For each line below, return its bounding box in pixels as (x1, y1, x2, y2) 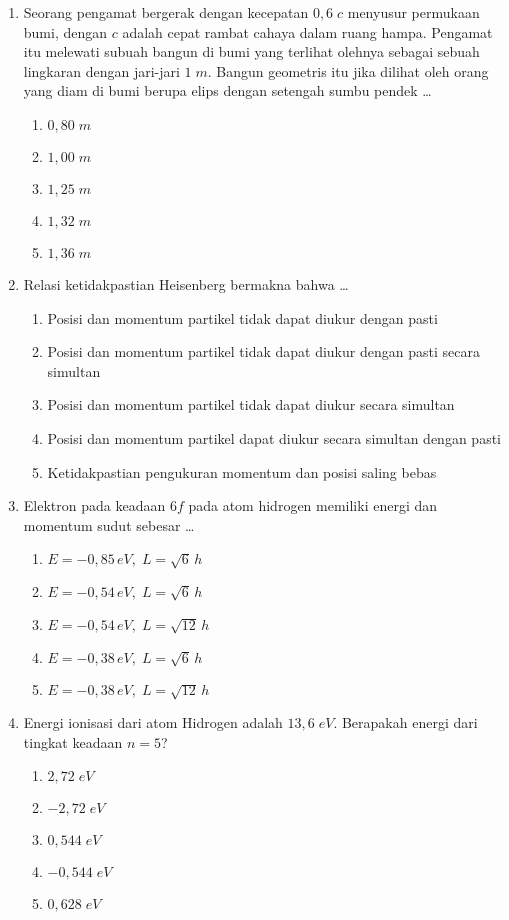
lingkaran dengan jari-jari (23, 60, 180, 81)
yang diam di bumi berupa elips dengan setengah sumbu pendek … (23, 80, 432, 101)
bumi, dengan (23, 21, 108, 42)
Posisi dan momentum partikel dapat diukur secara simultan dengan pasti (47, 427, 501, 448)
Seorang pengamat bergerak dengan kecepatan (23, 2, 309, 22)
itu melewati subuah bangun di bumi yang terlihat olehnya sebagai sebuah (23, 41, 480, 62)
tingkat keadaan (23, 731, 123, 752)
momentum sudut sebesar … (23, 514, 195, 535)
